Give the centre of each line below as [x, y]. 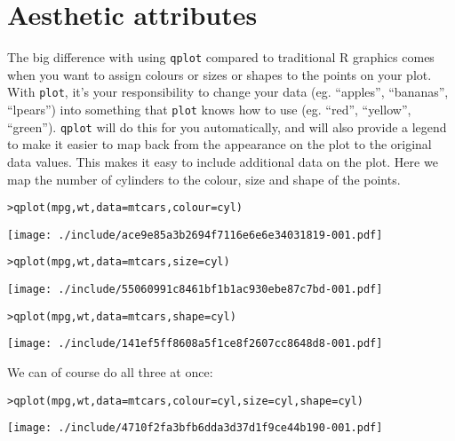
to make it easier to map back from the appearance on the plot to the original [220, 144]
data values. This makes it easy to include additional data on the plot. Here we [223, 161]
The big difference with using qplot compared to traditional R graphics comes [221, 57]
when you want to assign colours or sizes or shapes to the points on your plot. [220, 74]
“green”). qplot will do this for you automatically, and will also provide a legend [227, 126]
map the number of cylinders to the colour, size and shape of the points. [204, 179]
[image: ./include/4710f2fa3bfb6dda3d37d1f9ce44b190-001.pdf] [195, 428]
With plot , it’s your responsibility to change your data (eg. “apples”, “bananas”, [228, 92]
